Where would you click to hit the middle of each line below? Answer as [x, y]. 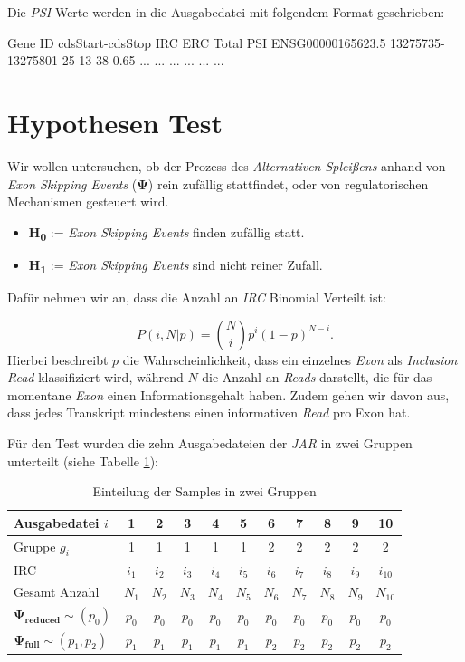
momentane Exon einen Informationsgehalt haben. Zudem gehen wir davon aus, [228, 394]
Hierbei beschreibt [58, 359]
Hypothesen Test [115, 122]
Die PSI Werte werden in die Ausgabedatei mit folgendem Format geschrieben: [226, 12]
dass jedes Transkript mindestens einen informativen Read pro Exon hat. [209, 413]
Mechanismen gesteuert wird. [88, 201]
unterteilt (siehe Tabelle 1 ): [83, 461]
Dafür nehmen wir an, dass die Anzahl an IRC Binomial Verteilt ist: [197, 297]
